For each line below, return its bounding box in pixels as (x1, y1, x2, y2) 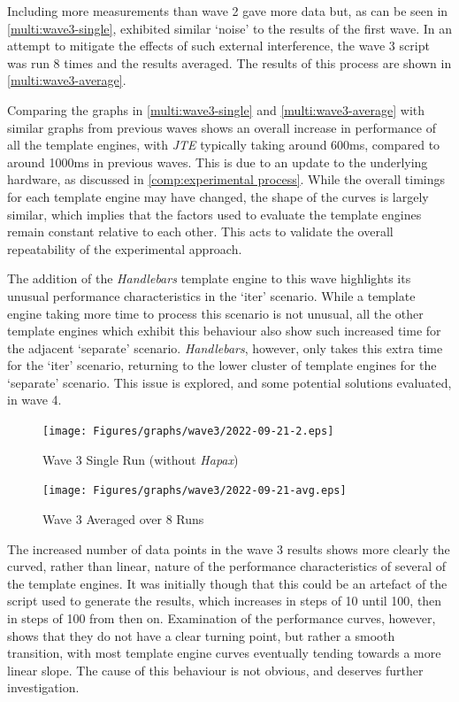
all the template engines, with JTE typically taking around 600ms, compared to (7, 135, 440, 154)
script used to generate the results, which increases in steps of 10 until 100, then (7, 591, 442, 610)
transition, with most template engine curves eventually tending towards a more (7, 644, 441, 662)
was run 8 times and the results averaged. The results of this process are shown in (7, 53, 452, 72)
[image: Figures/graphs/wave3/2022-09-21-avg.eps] (42, 484, 347, 498)
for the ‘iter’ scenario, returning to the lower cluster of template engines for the (7, 356, 437, 374)
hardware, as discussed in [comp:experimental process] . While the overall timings (7, 170, 446, 189)
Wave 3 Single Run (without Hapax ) (42, 450, 239, 468)
